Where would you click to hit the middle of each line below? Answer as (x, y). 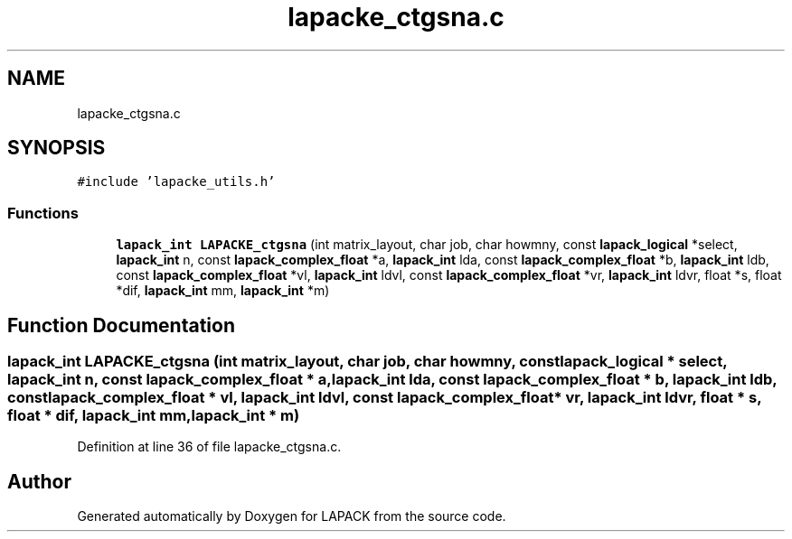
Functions (43, 213)
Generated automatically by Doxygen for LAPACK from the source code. (292, 516)
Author (39, 481)
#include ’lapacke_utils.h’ (176, 182)
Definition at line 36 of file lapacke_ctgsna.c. (209, 447)
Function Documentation (121, 325)
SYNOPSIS (57, 148)
